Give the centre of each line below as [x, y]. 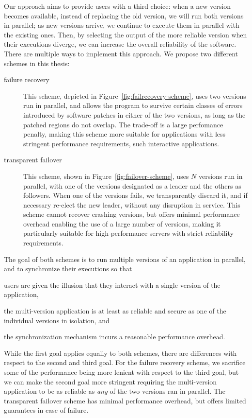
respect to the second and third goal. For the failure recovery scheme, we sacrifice [125, 362]
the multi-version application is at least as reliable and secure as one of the [115, 311]
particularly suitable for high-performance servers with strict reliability [128, 233]
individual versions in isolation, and [57, 320]
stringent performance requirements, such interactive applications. [121, 143]
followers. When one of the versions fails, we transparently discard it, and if [135, 195]
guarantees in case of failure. [46, 410]
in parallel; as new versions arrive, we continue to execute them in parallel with [122, 25]
